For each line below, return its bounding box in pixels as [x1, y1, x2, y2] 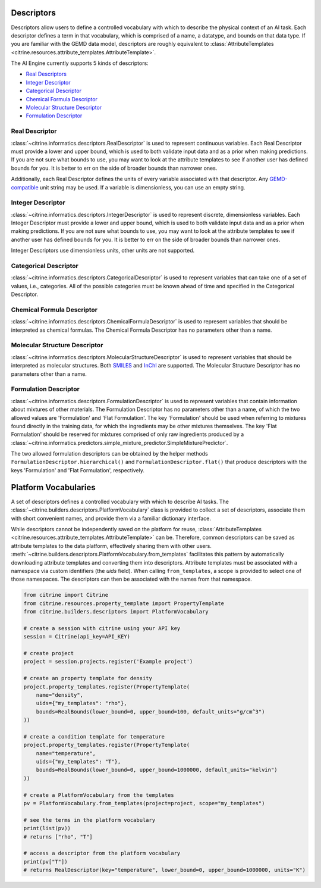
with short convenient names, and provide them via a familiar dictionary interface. [11, 515, 211, 522]
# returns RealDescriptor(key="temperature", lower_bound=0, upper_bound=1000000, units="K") [23, 867, 306, 874]
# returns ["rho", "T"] [23, 833, 93, 840]
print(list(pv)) [23, 825, 71, 832]
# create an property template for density [23, 675, 153, 682]
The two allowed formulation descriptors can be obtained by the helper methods [11, 450, 208, 457]
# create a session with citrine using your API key [23, 625, 181, 631]
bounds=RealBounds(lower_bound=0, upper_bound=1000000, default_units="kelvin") [36, 767, 278, 774]
